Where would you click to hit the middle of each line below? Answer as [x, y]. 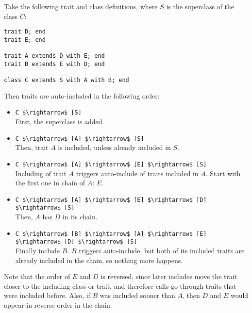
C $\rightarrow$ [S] [48, 113]
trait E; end [25, 40]
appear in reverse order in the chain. [58, 305]
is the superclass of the [200, 6]
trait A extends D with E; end [54, 56]
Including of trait [41, 173]
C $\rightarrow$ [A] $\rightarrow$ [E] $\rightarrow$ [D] [111, 200]
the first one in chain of [50, 183]
